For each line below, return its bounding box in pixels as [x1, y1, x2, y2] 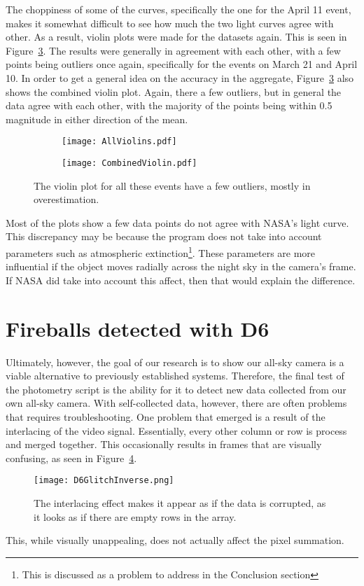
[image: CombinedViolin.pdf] [62, 158, 197, 168]
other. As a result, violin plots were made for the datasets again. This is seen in [6, 29, 347, 44]
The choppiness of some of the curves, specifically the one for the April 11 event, [6, 2, 351, 16]
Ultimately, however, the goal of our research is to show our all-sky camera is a [6, 354, 344, 369]
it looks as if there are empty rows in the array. [34, 509, 237, 524]
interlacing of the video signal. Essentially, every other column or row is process [6, 423, 347, 438]
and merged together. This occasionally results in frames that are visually [6, 437, 322, 452]
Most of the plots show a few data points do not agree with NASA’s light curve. [6, 215, 349, 230]
